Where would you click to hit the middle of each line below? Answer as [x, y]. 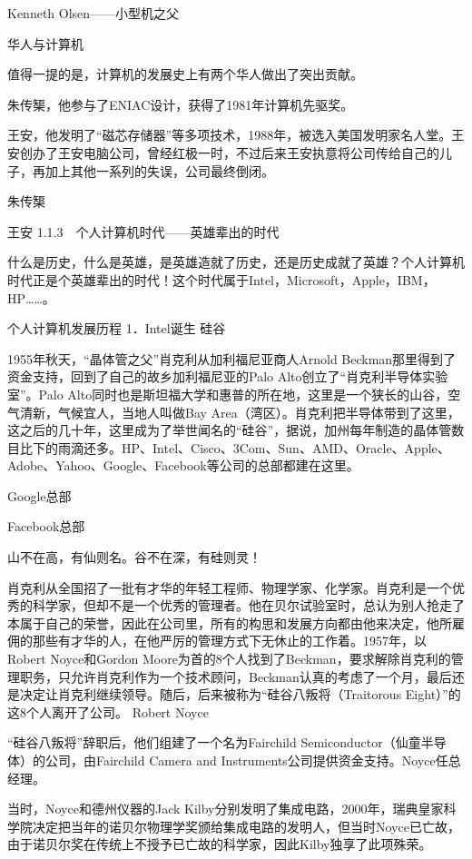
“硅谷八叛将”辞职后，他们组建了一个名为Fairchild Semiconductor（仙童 [214, 742]
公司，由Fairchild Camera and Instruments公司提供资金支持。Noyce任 [246, 760]
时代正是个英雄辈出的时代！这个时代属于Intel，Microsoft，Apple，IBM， [221, 279]
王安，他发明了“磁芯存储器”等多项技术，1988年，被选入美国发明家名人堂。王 [236, 135]
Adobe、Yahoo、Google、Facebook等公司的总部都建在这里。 [183, 465]
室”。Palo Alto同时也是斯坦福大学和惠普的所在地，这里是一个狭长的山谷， [228, 394]
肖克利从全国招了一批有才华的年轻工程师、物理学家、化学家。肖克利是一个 [230, 587]
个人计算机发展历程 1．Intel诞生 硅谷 [117, 328]
